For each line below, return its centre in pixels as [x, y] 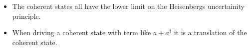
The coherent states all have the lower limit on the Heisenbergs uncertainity [128, 6]
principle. [26, 16]
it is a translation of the [210, 32]
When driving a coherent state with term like [82, 32]
